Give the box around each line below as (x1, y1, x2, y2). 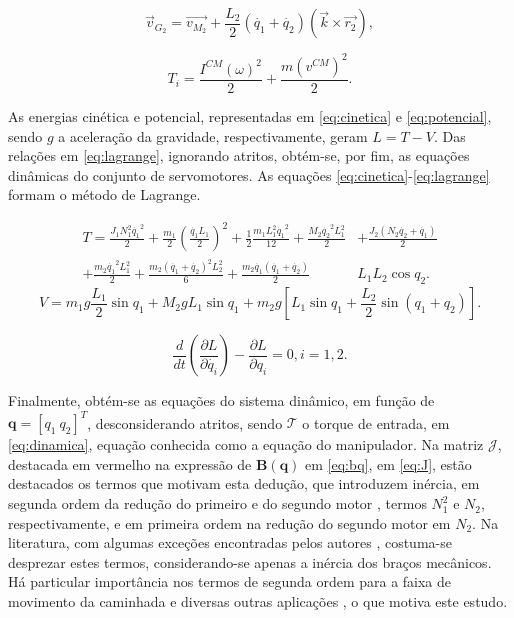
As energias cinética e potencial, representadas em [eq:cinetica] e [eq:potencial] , (8, 106, 492, 126)
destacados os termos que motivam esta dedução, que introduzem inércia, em (8, 473, 480, 494)
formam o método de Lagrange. (8, 184, 201, 205)
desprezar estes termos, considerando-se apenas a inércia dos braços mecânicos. (8, 551, 492, 572)
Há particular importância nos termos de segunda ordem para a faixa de (8, 571, 452, 592)
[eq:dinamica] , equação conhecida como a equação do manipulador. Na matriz (8, 434, 484, 455)
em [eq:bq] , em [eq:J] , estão (305, 453, 472, 474)
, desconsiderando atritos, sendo (87, 412, 283, 433)
